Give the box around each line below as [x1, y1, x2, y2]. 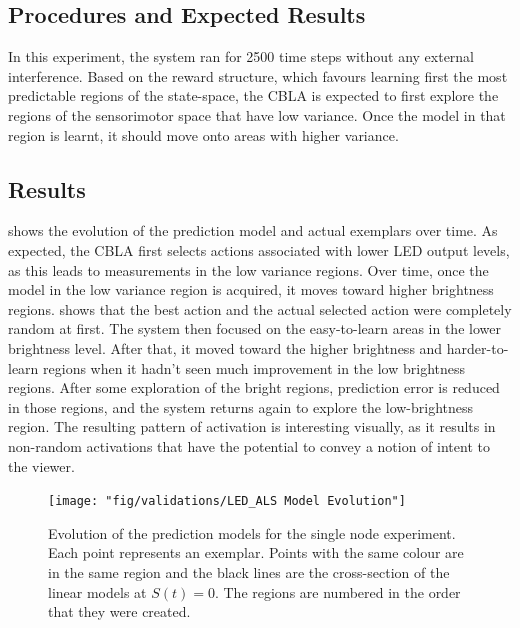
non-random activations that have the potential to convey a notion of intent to [8, 435, 490, 456]
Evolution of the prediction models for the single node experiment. [48, 522, 456, 543]
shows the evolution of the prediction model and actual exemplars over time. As [8, 220, 498, 241]
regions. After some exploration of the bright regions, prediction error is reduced [8, 377, 500, 398]
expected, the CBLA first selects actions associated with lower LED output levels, [8, 239, 510, 260]
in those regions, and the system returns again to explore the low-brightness [8, 396, 474, 417]
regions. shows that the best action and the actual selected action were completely [8, 298, 512, 319]
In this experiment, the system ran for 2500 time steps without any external [8, 46, 475, 67]
